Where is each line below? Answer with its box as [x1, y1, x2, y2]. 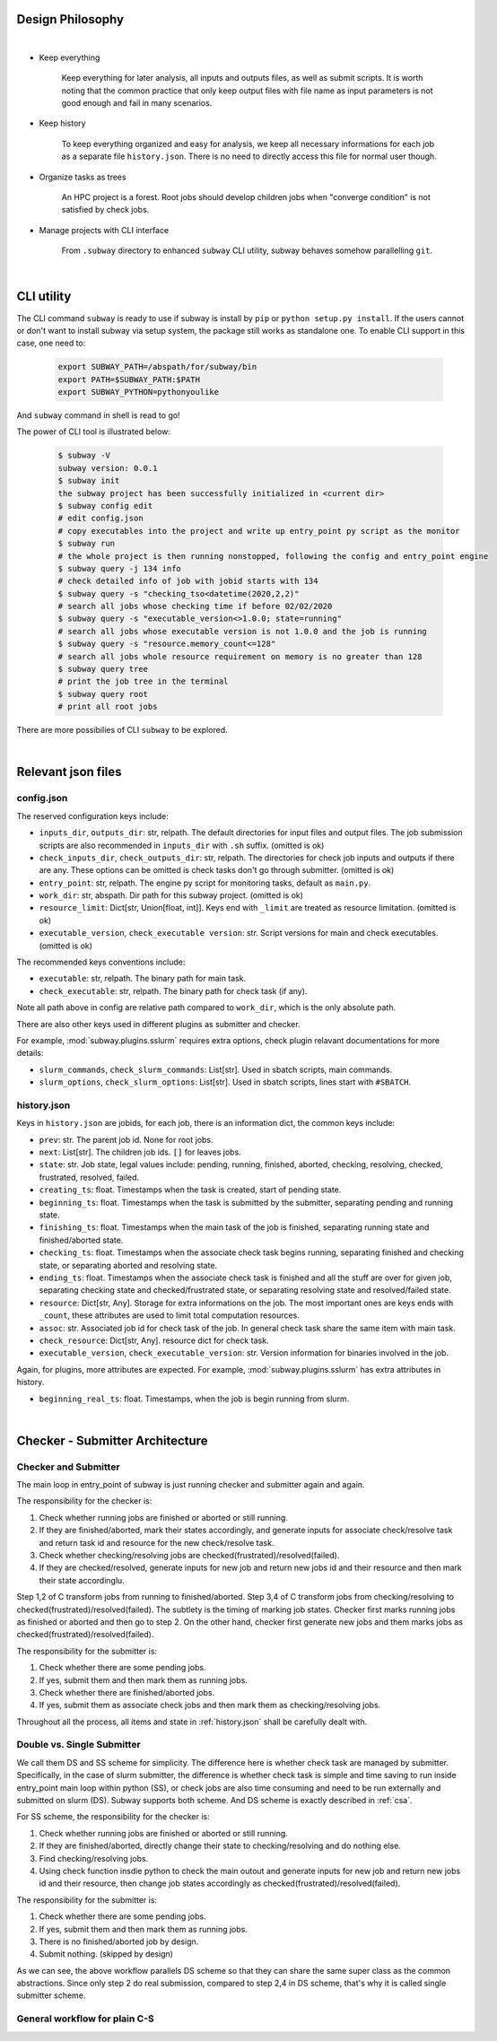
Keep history [39, 118, 86, 129]
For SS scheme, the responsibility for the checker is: [16, 1811, 210, 1822]
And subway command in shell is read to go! [16, 410, 180, 421]
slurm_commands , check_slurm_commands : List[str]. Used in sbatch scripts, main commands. [39, 1064, 393, 1075]
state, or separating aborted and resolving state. [39, 1260, 218, 1270]
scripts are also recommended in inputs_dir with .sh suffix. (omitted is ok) [39, 840, 325, 850]
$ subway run [57, 538, 116, 549]
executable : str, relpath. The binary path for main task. [39, 973, 247, 984]
